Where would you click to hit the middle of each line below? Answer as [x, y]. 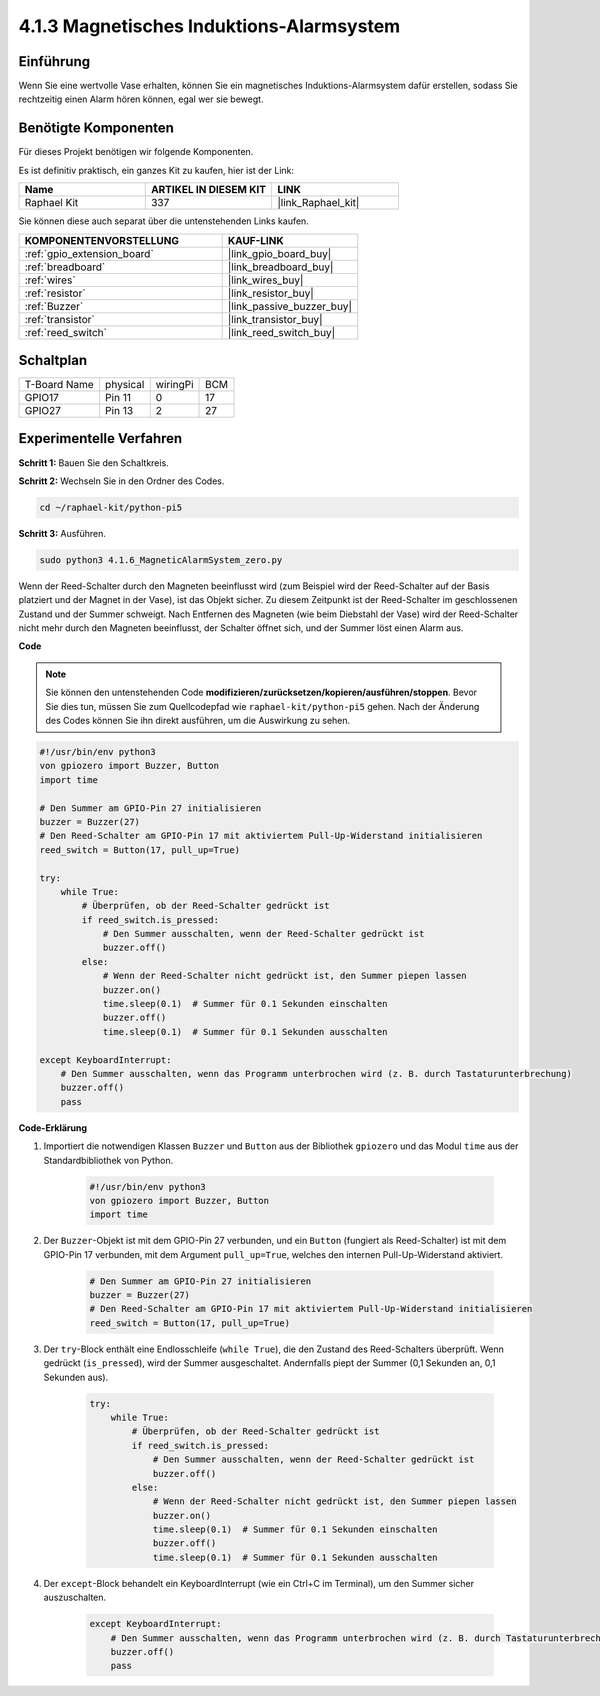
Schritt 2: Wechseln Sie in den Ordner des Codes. [121, 481]
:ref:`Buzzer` [54, 306]
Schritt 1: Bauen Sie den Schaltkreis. [93, 462]
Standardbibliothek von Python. [108, 1160]
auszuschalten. [75, 1597]
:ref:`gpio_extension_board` [89, 253]
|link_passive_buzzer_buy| [289, 306]
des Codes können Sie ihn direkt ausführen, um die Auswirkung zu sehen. [198, 721]
